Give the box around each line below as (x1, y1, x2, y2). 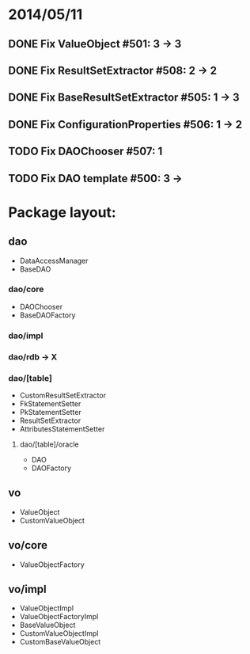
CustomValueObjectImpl (19, 629, 99, 638)
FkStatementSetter (19, 398, 81, 409)
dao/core (8, 283, 44, 295)
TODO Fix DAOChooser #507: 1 (8, 145, 163, 158)
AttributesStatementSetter (19, 424, 105, 433)
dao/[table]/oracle (19, 439, 79, 449)
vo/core (8, 538, 48, 552)
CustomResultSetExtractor (19, 390, 107, 400)
